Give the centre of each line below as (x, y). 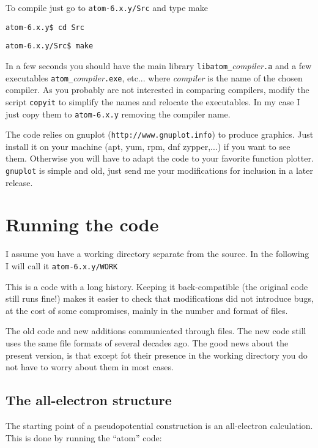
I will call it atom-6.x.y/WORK (62, 266)
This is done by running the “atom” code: (84, 437)
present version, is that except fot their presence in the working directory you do (157, 355)
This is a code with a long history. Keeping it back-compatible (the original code (157, 286)
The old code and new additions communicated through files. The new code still (156, 331)
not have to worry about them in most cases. (90, 367)
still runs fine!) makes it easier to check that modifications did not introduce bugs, (160, 298)
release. (19, 182)
